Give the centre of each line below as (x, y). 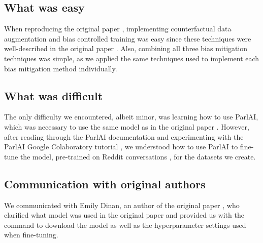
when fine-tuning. (31, 235)
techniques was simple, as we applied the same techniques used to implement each (132, 58)
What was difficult (54, 95)
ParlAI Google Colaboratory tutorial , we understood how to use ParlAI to (121, 147)
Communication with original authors (105, 184)
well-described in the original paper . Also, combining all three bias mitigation (126, 48)
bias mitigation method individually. (61, 68)
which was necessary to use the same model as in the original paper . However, (127, 126)
